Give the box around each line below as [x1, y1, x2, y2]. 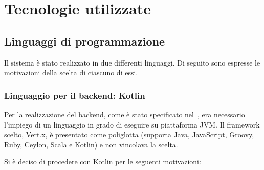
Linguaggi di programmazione [4, 33, 165, 49]
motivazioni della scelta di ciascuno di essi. [4, 67, 138, 78]
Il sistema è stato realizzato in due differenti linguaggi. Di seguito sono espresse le [4, 57, 260, 68]
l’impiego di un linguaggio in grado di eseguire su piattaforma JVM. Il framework [4, 119, 260, 130]
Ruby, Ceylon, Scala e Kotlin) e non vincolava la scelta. [4, 139, 178, 150]
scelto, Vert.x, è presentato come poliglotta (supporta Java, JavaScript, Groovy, [4, 129, 254, 140]
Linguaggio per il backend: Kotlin [4, 89, 145, 101]
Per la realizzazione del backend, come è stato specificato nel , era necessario [4, 109, 245, 119]
